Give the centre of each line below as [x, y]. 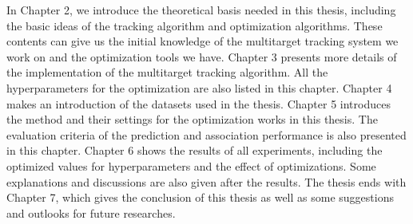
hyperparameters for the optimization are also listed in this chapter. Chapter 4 [199, 87]
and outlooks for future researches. [91, 212]
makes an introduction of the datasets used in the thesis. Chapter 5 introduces [199, 103]
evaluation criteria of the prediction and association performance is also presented [206, 134]
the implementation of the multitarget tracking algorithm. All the [167, 72]
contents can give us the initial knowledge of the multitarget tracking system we [203, 41]
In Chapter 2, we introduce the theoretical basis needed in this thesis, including [201, 10]
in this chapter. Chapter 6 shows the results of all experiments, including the [195, 150]
